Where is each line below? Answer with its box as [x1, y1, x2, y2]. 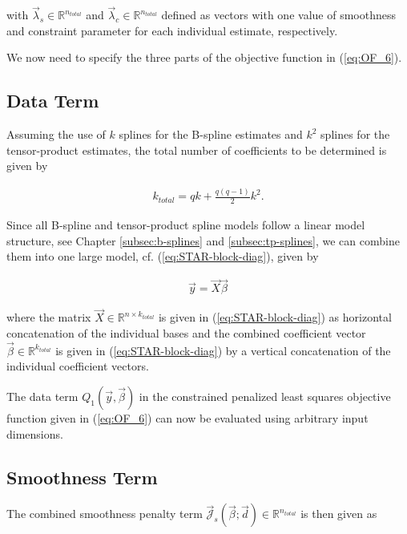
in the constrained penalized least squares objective [139, 388, 391, 404]
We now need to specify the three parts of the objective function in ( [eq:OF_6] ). [6, 49, 402, 66]
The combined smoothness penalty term [6, 505, 203, 522]
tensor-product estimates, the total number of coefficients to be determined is [6, 141, 387, 158]
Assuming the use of [6, 126, 106, 143]
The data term [6, 388, 79, 404]
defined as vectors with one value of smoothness [161, 6, 396, 23]
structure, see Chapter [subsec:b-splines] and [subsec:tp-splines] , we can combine [6, 232, 400, 249]
